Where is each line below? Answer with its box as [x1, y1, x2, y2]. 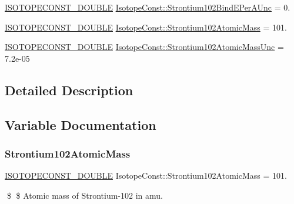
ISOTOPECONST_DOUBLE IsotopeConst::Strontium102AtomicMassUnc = [5, 41, 284, 53]
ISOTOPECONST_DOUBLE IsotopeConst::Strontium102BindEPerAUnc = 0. [5, 1, 290, 13]
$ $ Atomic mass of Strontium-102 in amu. [6, 189, 163, 201]
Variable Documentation [5, 115, 156, 133]
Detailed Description [5, 81, 133, 99]
